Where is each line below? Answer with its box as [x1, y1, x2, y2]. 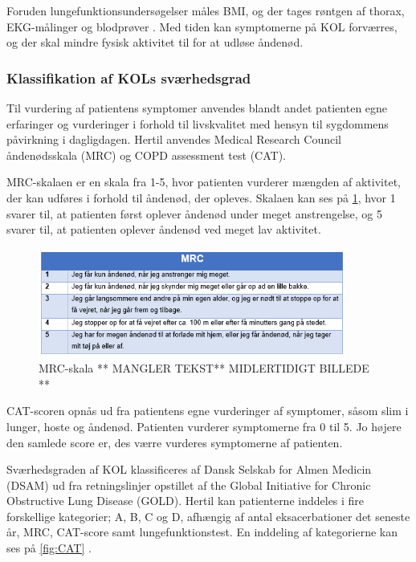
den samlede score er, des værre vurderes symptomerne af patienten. [6, 434, 343, 450]
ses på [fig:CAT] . [6, 540, 92, 556]
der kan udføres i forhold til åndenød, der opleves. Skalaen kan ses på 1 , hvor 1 [6, 189, 396, 206]
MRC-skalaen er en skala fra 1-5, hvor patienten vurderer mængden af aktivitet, [6, 173, 401, 190]
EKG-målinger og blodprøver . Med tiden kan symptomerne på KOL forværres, [6, 18, 398, 35]
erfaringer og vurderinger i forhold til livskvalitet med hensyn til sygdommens [6, 115, 389, 132]
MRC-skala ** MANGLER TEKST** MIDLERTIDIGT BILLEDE [39, 360, 369, 377]
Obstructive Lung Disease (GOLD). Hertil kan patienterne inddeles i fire [6, 492, 365, 509]
